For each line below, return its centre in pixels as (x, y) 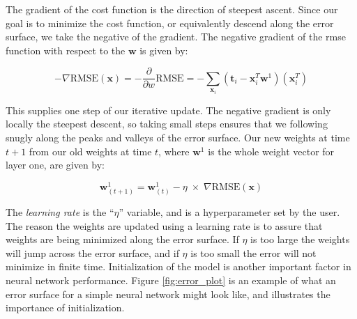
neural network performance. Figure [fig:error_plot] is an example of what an (171, 280)
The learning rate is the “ (60, 212)
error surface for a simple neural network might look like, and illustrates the (168, 294)
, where (174, 151)
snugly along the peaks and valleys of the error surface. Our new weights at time (178, 138)
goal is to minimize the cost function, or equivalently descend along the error (170, 23)
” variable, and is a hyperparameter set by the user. (229, 212)
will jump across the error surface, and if (92, 252)
